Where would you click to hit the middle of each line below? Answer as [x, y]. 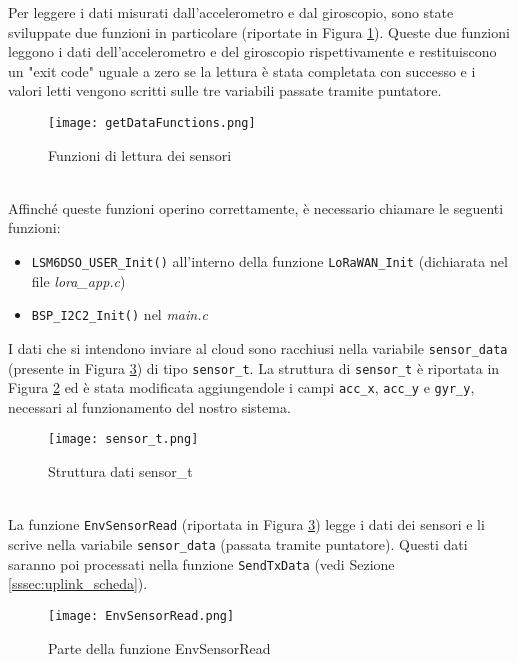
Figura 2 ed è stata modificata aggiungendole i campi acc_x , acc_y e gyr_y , [241, 387]
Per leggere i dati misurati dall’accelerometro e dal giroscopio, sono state [231, 12]
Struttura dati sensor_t [120, 471]
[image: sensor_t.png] [123, 439]
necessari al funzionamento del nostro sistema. [149, 406]
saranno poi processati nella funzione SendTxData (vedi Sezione [201, 563]
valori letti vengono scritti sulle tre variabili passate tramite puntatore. [225, 90]
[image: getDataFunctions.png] [152, 122]
